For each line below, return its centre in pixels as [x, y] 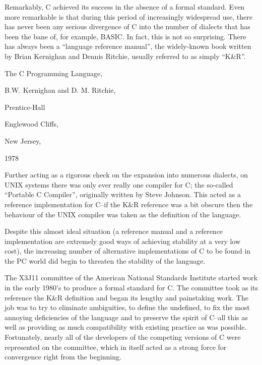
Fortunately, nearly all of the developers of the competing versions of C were [123, 337]
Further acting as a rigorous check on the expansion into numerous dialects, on [126, 175]
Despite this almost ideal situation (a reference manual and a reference [114, 231]
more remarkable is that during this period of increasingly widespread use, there [128, 16]
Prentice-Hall [25, 107]
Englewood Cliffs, [31, 124]
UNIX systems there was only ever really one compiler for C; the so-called [119, 184]
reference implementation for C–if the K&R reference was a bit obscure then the [129, 204]
